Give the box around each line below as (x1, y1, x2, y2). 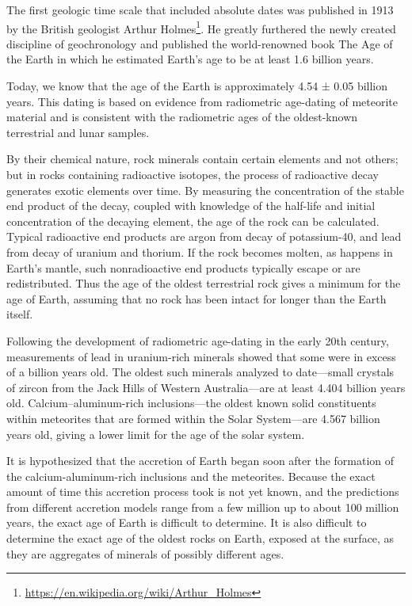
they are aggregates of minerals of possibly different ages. (6, 545, 284, 562)
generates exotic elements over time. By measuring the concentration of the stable (6, 181, 404, 198)
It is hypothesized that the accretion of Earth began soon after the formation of (6, 452, 395, 469)
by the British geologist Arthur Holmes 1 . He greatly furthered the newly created (6, 17, 396, 36)
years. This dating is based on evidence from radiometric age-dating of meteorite (6, 93, 398, 109)
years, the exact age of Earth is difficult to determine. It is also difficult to (6, 514, 367, 531)
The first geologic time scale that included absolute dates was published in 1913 (6, 2, 394, 17)
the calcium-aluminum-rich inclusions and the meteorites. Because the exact (6, 467, 376, 484)
